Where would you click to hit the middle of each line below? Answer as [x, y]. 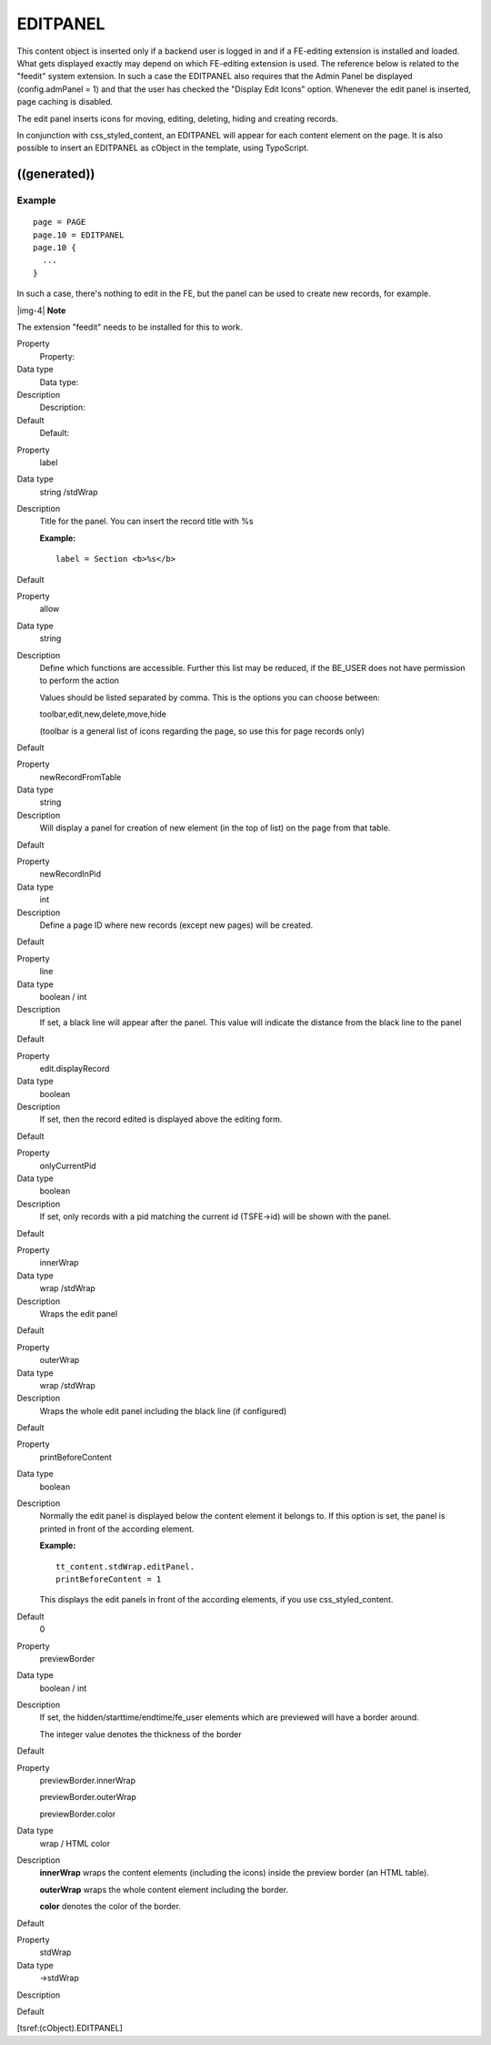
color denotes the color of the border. [110, 1907]
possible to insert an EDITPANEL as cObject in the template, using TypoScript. [163, 148]
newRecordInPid [70, 874]
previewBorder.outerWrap [88, 1797]
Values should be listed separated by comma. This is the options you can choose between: [210, 697]
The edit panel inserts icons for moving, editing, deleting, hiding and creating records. [177, 118]
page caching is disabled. [65, 102]
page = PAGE [60, 222]
